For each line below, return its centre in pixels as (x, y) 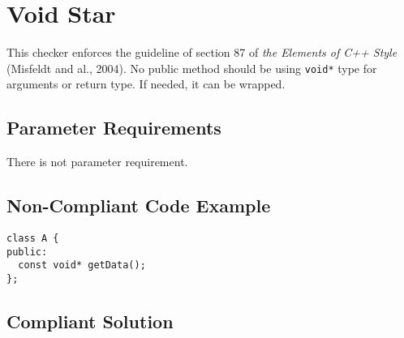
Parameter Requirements (114, 128)
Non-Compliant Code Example (139, 205)
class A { (33, 238)
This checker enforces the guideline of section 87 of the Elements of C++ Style (202, 52)
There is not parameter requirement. (97, 162)
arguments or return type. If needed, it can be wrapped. (146, 84)
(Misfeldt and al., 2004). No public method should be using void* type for (192, 68)
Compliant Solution (90, 321)
